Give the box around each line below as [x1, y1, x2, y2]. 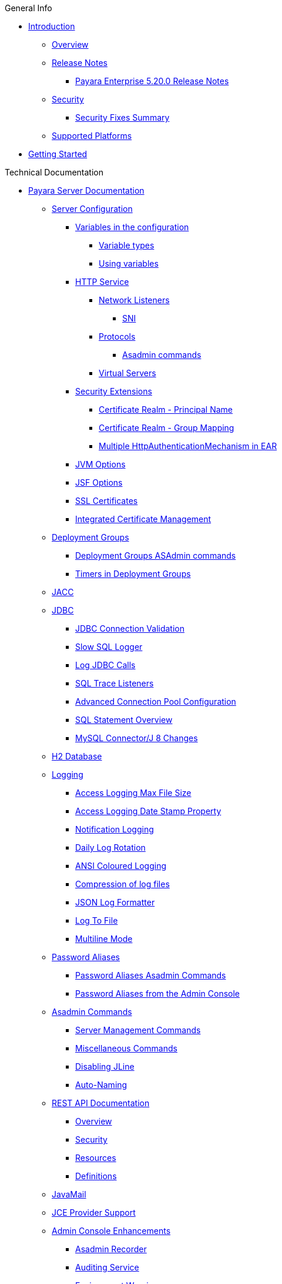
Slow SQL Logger [75, 642, 143, 652]
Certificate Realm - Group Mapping [99, 423, 234, 433]
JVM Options [75, 459, 126, 469]
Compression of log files [75, 879, 170, 889]
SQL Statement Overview [75, 715, 173, 725]
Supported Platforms [52, 131, 132, 141]
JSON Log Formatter [75, 897, 155, 907]
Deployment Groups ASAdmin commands [75, 550, 236, 560]
